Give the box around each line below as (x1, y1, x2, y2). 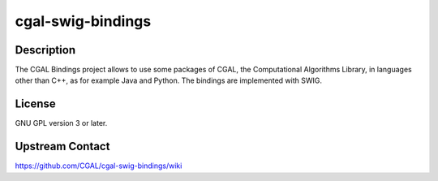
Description (15, 43, 76, 57)
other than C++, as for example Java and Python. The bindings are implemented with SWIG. (15, 75, 322, 85)
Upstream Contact (15, 140, 110, 153)
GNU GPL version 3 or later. (15, 119, 108, 128)
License (15, 97, 56, 111)
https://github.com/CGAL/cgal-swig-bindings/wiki (15, 161, 182, 170)
